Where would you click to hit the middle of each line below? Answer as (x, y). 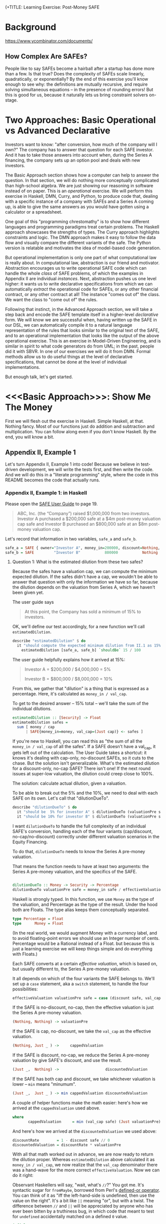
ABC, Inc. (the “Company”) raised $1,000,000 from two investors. (84, 513)
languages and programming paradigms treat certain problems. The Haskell (82, 227)
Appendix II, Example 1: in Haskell (46, 493)
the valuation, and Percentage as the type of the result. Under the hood (85, 904)
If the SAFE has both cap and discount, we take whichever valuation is (84, 1079)
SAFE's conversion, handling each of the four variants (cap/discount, (83, 831)
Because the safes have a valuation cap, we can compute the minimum (84, 572)
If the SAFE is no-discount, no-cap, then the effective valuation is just (83, 1007)
